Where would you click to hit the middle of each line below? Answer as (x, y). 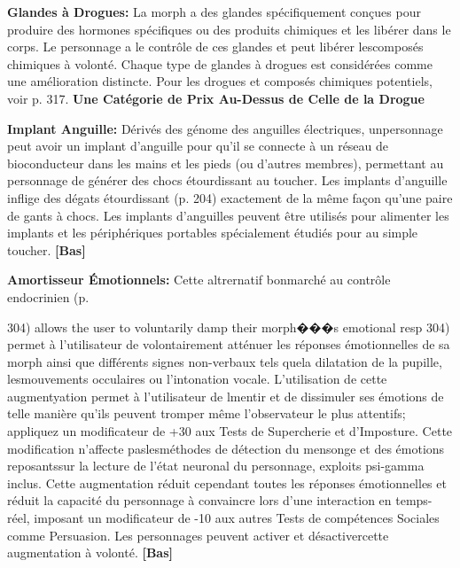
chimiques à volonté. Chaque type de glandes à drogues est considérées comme (220, 63)
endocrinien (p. (48, 296)
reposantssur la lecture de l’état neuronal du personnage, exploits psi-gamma (216, 466)
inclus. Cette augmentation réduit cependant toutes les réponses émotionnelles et (227, 482)
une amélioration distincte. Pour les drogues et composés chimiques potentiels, (220, 81)
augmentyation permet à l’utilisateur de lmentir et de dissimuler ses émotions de (226, 396)
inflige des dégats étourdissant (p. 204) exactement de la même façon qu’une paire (230, 197)
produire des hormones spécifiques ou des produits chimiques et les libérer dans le (229, 29)
